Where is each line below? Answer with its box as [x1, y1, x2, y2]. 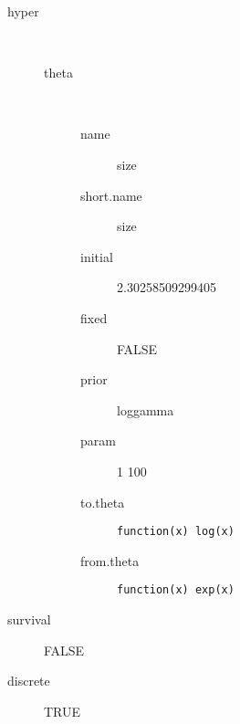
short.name [80, 185, 142, 205]
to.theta [80, 492, 125, 511]
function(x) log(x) [117, 525, 235, 539]
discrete [7, 671, 50, 690]
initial [80, 247, 113, 266]
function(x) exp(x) [117, 583, 235, 597]
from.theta [80, 551, 140, 570]
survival [7, 610, 51, 628]
